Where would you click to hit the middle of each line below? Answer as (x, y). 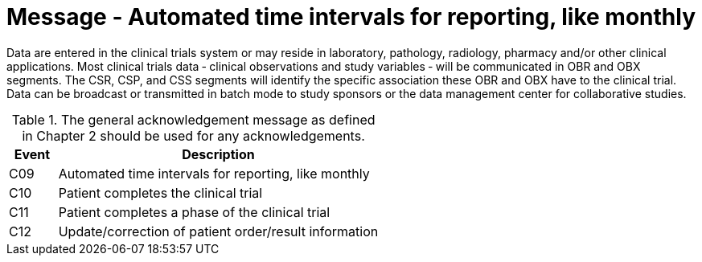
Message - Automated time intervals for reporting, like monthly (351, 17)
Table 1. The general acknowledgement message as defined (193, 119)
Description (218, 154)
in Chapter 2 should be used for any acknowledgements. (193, 135)
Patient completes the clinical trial (160, 192)
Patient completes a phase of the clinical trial (194, 212)
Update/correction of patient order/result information (218, 231)
